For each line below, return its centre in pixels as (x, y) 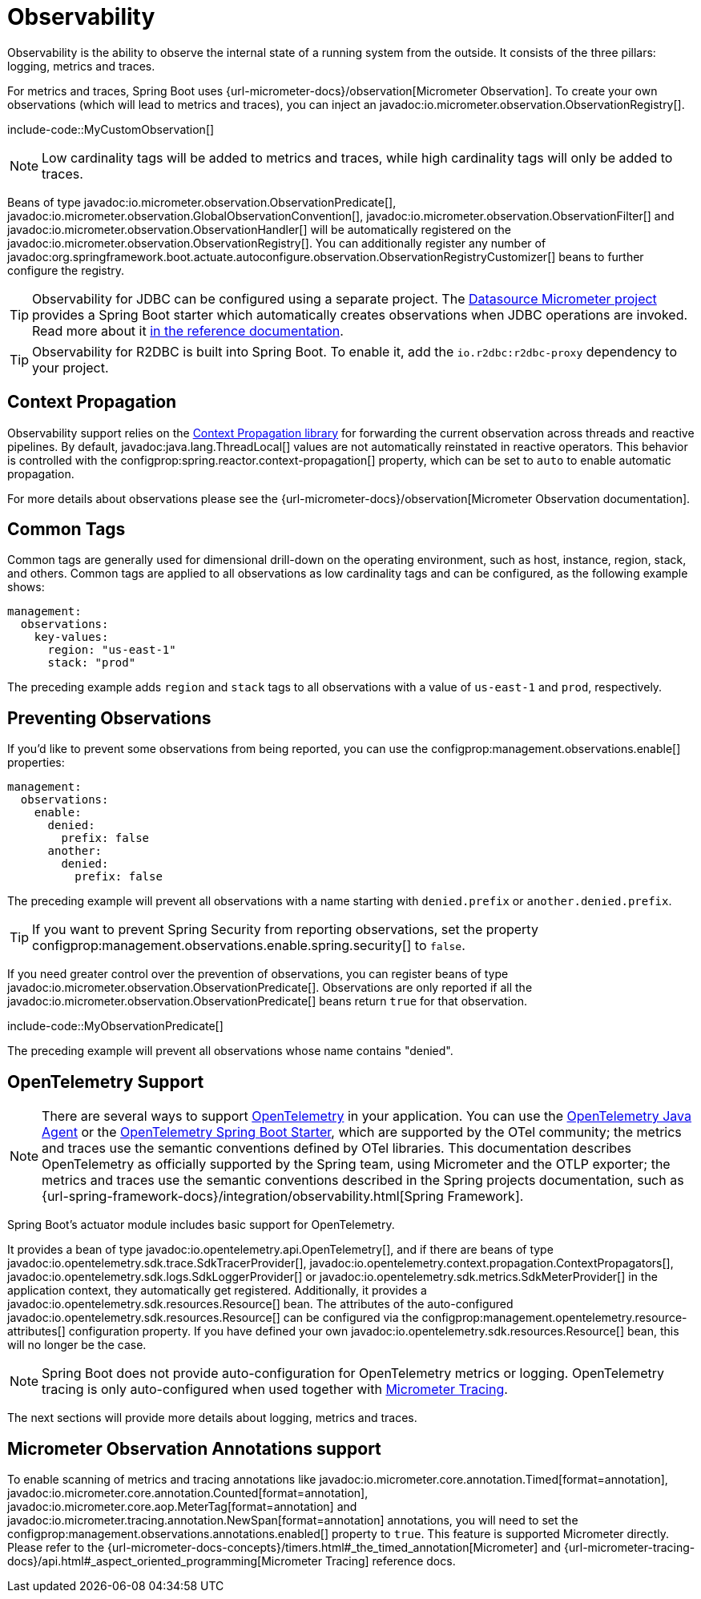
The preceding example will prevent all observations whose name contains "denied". (230, 1051)
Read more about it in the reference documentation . (188, 330)
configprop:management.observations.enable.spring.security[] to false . (249, 946)
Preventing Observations (109, 718)
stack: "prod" (92, 663)
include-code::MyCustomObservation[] (111, 129)
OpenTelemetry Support (106, 1081)
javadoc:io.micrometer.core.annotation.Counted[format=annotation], (188, 1492)
